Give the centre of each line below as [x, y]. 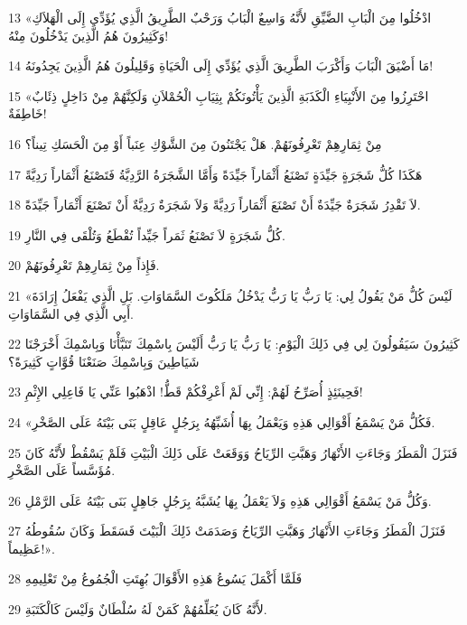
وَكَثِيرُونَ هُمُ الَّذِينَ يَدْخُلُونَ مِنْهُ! [89, 35]
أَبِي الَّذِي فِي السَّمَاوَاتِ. [71, 313]
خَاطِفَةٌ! [28, 113]
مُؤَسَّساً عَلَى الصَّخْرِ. [62, 470]
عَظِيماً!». [32, 548]
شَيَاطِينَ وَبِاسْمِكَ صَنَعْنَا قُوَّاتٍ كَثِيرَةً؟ [104, 361]
